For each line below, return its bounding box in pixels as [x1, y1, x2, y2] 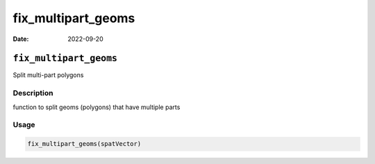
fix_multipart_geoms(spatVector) [27, 140, 142, 148]
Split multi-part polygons [12, 71, 84, 79]
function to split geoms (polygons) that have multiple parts [12, 103, 181, 111]
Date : [12, 35, 29, 43]
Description [12, 88, 53, 98]
